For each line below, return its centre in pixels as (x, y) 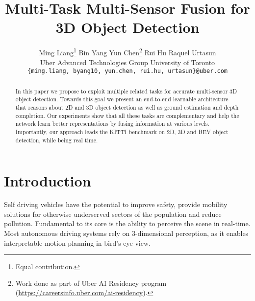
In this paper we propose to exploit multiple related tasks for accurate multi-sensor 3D (126, 91)
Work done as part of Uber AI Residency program (91, 283)
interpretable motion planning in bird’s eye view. (77, 243)
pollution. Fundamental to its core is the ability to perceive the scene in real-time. (127, 223)
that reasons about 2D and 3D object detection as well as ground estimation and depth (127, 107)
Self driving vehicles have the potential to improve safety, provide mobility (116, 204)
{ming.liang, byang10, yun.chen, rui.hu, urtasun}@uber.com (127, 71)
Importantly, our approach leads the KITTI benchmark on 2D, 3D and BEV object (122, 131)
